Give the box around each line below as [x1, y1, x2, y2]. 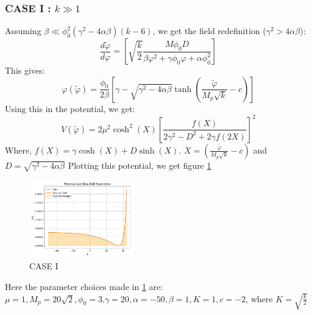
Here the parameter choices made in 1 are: [5, 280, 163, 293]
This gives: [5, 64, 45, 77]
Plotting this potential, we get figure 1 [68, 158, 211, 171]
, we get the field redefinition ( [152, 24, 266, 37]
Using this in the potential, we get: [5, 102, 135, 115]
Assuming [5, 24, 41, 37]
